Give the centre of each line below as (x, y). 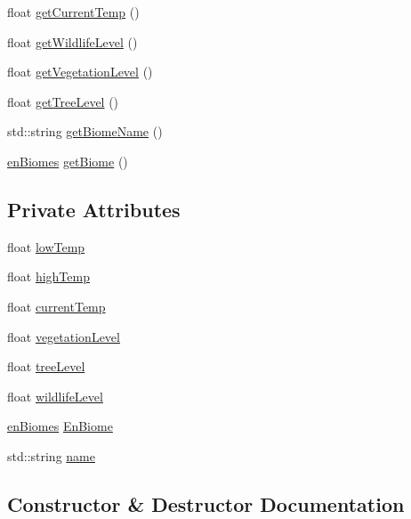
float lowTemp (46, 246)
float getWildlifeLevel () (73, 41)
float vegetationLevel (64, 336)
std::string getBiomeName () (85, 131)
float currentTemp (56, 306)
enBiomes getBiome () (68, 161)
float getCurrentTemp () (73, 12)
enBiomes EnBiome (60, 426)
